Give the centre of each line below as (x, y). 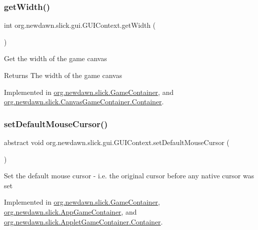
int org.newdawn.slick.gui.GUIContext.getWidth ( (80, 25)
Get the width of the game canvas (56, 58)
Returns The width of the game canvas (63, 75)
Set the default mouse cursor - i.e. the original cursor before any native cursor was (129, 176)
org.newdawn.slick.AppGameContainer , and (70, 211)
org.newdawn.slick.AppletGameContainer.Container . (84, 221)
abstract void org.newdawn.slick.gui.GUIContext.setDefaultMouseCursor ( (117, 142)
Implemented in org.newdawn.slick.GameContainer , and (89, 92)
